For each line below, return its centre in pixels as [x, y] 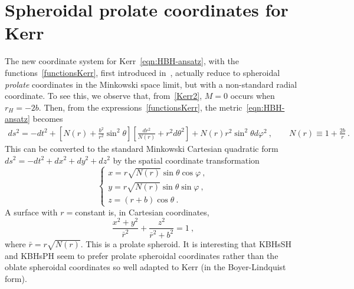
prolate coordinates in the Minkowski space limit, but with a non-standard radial [151, 84]
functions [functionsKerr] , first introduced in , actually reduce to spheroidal [142, 72]
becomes [48, 119]
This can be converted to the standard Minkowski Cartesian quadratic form [142, 148]
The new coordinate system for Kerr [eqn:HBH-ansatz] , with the [122, 61]
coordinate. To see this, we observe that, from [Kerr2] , [104, 96]
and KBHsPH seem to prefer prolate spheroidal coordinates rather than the [142, 255]
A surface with [31, 212]
